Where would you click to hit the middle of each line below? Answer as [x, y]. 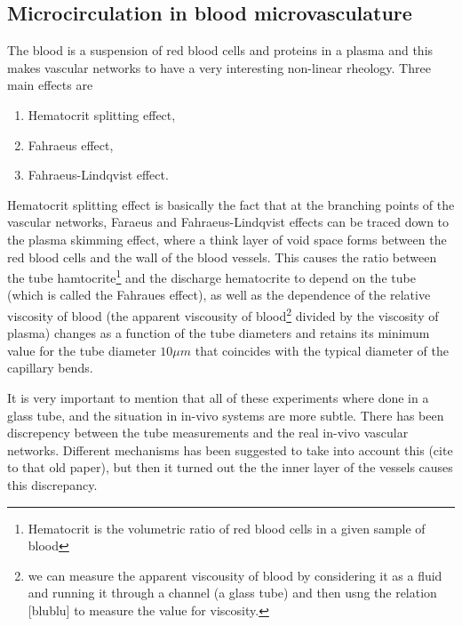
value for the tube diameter [82, 350]
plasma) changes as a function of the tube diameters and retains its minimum [219, 333]
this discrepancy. [52, 484]
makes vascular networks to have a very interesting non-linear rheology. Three [219, 67]
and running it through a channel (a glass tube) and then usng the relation [232, 593]
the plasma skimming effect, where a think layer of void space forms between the [227, 239]
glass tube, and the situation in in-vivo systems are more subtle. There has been [226, 415]
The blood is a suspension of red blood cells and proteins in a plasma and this [220, 50]
